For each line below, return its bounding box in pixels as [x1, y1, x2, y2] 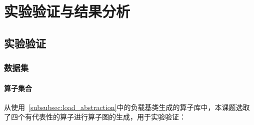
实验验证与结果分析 [4, 1, 130, 21]
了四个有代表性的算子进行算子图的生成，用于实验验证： [4, 111, 186, 122]
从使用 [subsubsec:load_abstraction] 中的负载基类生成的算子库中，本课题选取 [4, 101, 250, 112]
